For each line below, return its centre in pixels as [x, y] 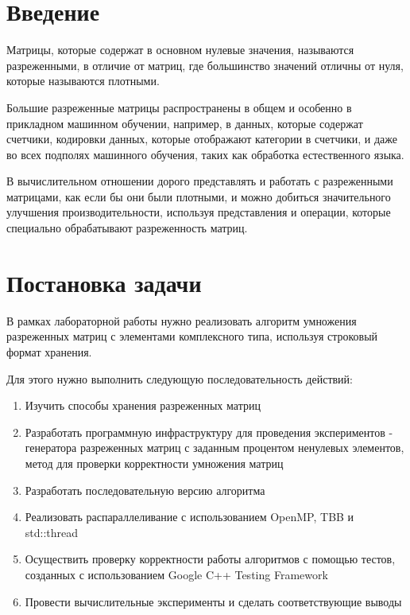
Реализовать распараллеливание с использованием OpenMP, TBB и [190, 517]
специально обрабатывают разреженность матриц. [127, 228]
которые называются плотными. [83, 81]
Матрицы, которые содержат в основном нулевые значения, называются [180, 50]
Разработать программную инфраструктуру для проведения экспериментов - [209, 432]
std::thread [52, 532]
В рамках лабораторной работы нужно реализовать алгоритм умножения [182, 320]
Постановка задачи [104, 282]
